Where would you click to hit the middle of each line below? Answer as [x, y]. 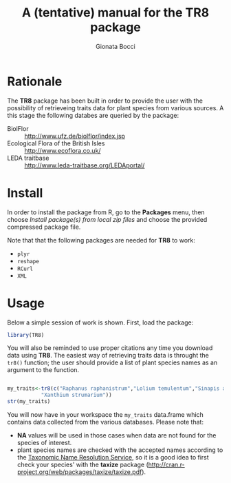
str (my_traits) [29, 402]
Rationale [35, 81]
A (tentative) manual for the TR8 [115, 13]
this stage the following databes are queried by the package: [93, 115]
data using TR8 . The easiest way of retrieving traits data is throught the [108, 356]
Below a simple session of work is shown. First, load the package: [100, 322]
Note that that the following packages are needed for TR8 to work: [101, 240]
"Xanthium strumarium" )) [76, 395]
